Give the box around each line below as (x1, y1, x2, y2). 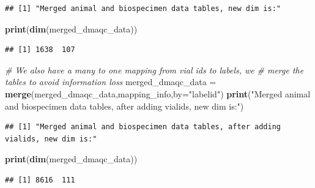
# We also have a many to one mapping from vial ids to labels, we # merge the (5, 63, 304, 76)
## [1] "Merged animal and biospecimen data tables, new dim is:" (5, 4, 281, 13)
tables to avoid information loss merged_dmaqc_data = (5, 75, 217, 88)
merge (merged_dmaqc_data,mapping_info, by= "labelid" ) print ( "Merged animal (5, 87, 311, 100)
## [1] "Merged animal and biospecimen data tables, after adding (5, 122, 281, 132)
